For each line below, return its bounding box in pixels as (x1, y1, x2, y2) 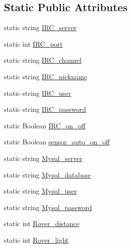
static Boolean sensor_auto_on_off (4, 137, 110, 147)
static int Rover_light (4, 234, 69, 245)
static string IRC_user (4, 88, 71, 98)
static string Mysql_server (4, 153, 82, 163)
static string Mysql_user (4, 186, 77, 196)
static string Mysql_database (4, 169, 91, 179)
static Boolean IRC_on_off (4, 120, 86, 130)
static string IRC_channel (4, 55, 82, 65)
